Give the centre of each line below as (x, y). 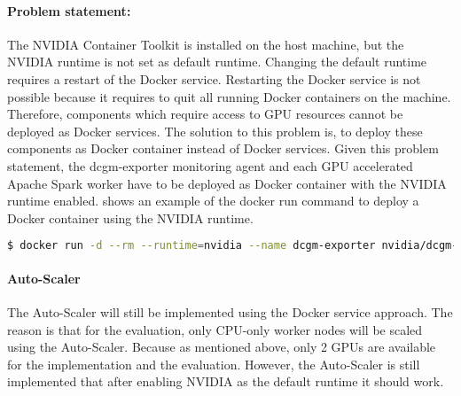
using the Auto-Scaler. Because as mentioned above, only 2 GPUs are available (222, 347)
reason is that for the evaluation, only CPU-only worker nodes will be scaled (215, 329)
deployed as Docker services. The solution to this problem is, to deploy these (215, 131)
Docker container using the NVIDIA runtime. (130, 217)
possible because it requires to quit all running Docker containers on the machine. (229, 96)
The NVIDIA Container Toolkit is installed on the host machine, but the (206, 44)
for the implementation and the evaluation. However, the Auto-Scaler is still (214, 364)
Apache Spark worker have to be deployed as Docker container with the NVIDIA (227, 183)
